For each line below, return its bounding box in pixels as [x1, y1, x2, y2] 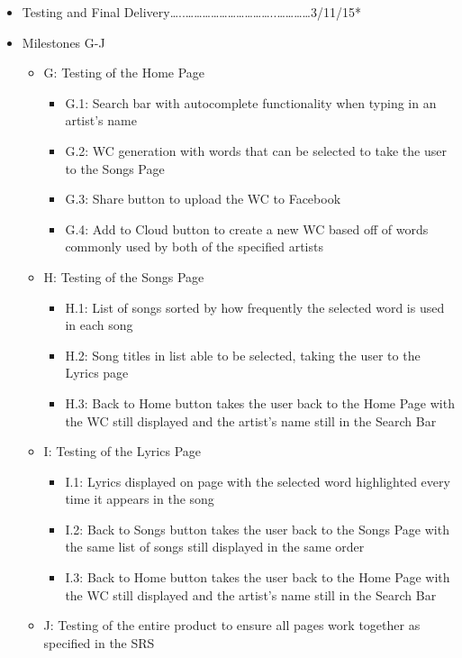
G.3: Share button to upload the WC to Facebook [65, 189, 341, 208]
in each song [65, 315, 133, 334]
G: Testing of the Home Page [43, 63, 205, 82]
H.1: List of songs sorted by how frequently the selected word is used [65, 297, 445, 316]
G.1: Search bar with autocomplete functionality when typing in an [65, 93, 437, 112]
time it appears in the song [65, 489, 214, 508]
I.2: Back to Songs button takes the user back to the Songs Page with [65, 519, 449, 538]
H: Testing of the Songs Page [43, 267, 204, 286]
